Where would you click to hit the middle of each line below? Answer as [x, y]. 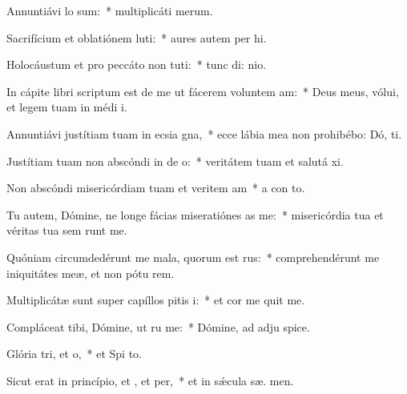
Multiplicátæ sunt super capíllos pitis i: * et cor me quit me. [156, 300]
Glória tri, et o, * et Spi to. [74, 354]
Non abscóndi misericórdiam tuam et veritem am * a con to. [156, 188]
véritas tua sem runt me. [67, 230]
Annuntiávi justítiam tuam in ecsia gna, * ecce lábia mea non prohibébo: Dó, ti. [204, 133]
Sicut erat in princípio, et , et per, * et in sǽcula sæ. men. [150, 380]
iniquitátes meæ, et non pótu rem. [91, 273]
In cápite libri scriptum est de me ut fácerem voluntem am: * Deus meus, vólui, [203, 91]
